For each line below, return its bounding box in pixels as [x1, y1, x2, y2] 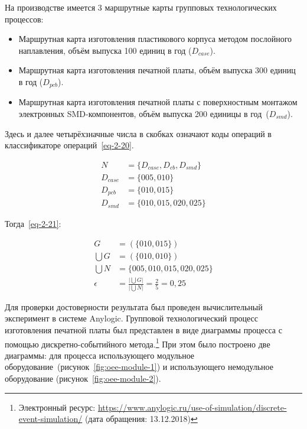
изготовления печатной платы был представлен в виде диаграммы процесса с [5, 323, 282, 336]
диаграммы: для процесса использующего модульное [5, 349, 195, 361]
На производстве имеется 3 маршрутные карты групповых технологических [5, 1, 277, 13]
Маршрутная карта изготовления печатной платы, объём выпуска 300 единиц [18, 64, 296, 76]
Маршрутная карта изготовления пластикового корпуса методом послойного [18, 32, 292, 45]
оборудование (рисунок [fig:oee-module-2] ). [5, 372, 161, 384]
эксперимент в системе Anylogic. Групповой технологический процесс [5, 312, 258, 324]
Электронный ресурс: [18, 401, 96, 413]
